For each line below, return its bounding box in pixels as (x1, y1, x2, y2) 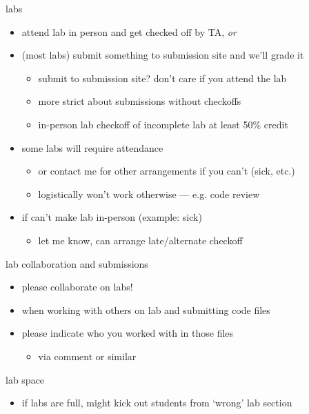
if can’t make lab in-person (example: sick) (21, 210, 202, 224)
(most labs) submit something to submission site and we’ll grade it (21, 48, 304, 62)
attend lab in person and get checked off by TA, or (21, 24, 237, 39)
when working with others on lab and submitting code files (21, 302, 270, 317)
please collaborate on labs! (21, 279, 133, 294)
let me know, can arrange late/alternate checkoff (38, 233, 243, 247)
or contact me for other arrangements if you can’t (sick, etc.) (38, 164, 295, 178)
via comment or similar (38, 348, 137, 363)
